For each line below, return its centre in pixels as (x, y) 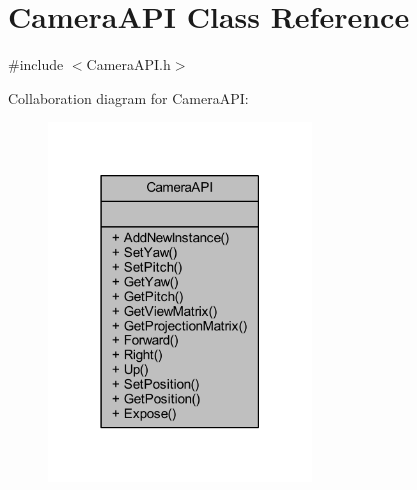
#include (36, 64)
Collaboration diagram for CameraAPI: (128, 97)
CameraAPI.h (128, 64)
